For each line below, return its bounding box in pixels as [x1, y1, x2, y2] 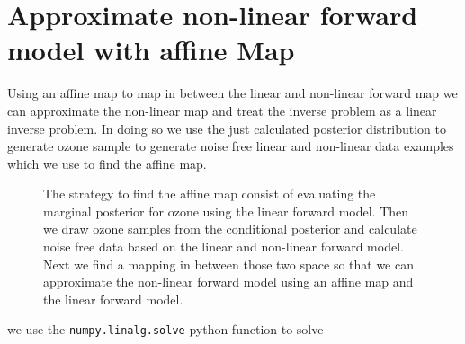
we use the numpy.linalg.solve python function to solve [7, 320, 324, 339]
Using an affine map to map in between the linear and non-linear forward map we [7, 84, 458, 102]
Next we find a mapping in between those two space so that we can [43, 254, 414, 273]
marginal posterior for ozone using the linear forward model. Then [43, 201, 409, 220]
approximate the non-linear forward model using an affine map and [43, 272, 414, 291]
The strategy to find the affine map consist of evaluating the [43, 184, 376, 203]
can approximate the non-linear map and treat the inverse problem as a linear [7, 101, 437, 119]
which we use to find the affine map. [7, 154, 207, 172]
